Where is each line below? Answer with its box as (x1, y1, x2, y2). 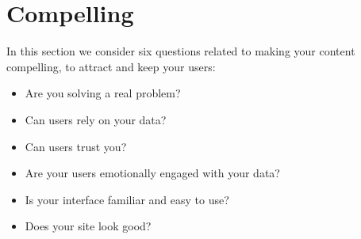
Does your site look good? (25, 218, 152, 234)
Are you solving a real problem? (25, 85, 181, 101)
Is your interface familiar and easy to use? (25, 191, 229, 207)
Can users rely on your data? (25, 111, 167, 127)
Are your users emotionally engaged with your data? (25, 165, 280, 181)
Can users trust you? (25, 138, 127, 154)
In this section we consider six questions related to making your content (6, 43, 355, 59)
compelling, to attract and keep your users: (6, 58, 216, 74)
